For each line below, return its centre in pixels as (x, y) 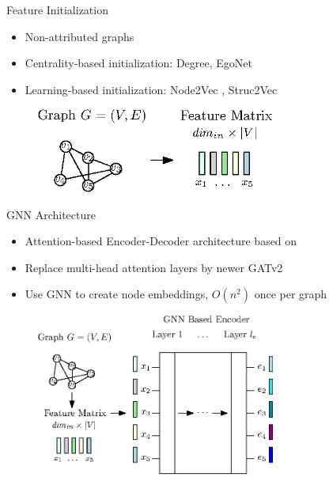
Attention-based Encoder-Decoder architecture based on (161, 241)
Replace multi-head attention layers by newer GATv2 (154, 267)
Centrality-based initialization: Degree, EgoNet (138, 63)
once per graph (291, 294)
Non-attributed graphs (79, 36)
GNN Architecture (51, 214)
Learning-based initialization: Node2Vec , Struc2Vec (151, 89)
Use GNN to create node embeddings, (117, 294)
